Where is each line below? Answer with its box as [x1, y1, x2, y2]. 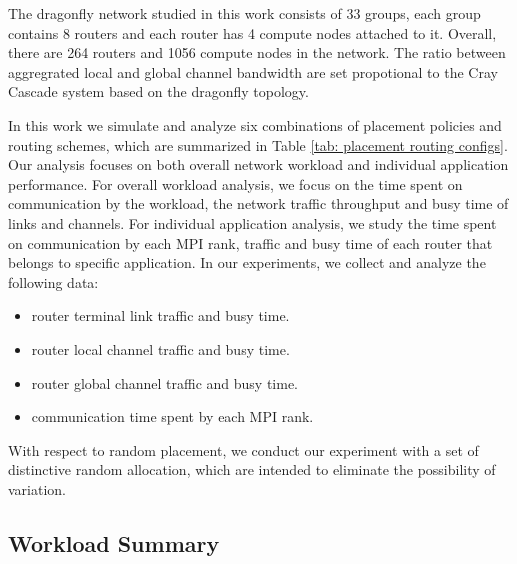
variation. [8, 478, 67, 499]
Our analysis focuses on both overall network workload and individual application [8, 154, 509, 175]
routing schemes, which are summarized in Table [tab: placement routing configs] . [8, 134, 508, 155]
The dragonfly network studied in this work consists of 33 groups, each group [8, 3, 481, 23]
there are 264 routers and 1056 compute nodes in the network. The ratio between [8, 42, 506, 63]
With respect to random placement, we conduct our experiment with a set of [8, 439, 479, 460]
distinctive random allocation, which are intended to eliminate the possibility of [8, 459, 496, 480]
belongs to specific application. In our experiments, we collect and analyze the [8, 252, 486, 273]
